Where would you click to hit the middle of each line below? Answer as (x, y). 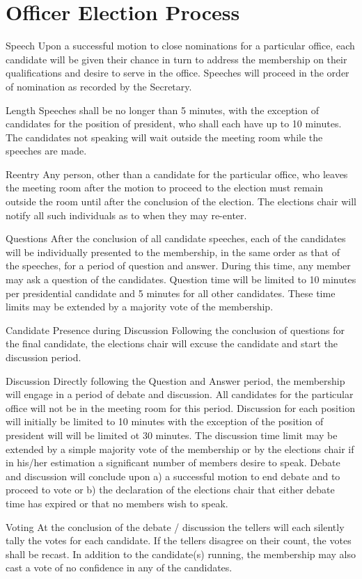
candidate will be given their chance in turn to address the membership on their (176, 59)
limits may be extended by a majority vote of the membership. (140, 307)
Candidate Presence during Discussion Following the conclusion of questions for (175, 330)
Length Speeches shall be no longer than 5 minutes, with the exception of (163, 110)
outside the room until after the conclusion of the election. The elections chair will (181, 201)
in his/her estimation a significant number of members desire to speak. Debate (173, 462)
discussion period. (44, 357)
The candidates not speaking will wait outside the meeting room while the (164, 137)
